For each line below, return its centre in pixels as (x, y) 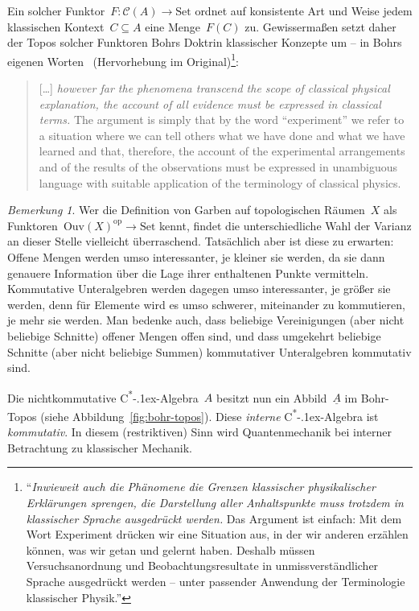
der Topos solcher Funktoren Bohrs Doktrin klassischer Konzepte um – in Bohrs (205, 42)
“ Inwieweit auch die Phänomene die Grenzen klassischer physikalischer (201, 487)
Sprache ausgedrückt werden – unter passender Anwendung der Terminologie (216, 581)
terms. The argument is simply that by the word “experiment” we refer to (222, 120)
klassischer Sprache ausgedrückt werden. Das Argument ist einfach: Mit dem (214, 518)
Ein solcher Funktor (56, 10)
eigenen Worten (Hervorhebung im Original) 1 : (123, 60)
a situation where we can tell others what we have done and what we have (222, 135)
